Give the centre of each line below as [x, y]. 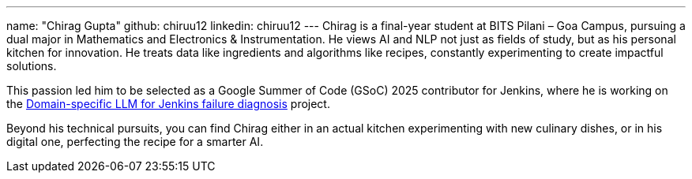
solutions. [32, 66]
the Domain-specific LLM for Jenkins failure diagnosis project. [168, 104]
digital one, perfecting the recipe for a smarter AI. [135, 142]
